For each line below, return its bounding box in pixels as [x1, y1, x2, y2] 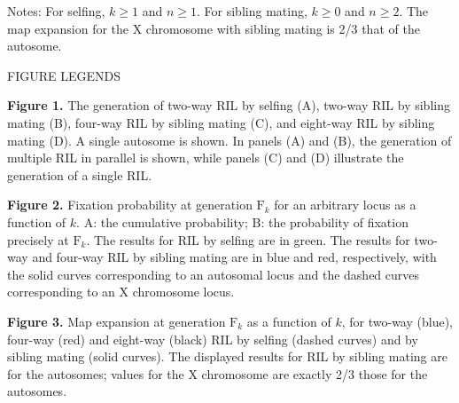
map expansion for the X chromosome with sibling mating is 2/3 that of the [7, 19, 420, 37]
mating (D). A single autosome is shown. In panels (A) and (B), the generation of [7, 130, 452, 149]
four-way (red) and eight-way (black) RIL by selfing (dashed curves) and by [7, 329, 418, 348]
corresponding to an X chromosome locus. [7, 282, 235, 301]
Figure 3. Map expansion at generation [7, 312, 226, 330]
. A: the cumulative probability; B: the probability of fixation [76, 212, 408, 231]
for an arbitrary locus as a [274, 195, 416, 214]
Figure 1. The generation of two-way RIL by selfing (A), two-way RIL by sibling [7, 96, 450, 115]
